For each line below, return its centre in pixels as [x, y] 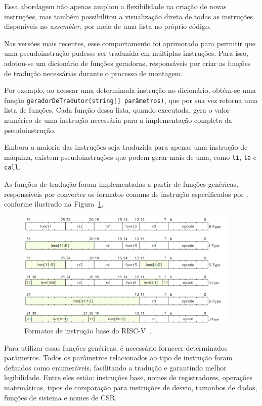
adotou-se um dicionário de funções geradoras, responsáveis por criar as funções [127, 63]
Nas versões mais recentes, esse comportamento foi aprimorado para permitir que [130, 43]
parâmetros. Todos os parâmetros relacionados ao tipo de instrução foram [118, 358]
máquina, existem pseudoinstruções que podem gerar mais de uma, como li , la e [130, 157]
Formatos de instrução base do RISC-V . [88, 331]
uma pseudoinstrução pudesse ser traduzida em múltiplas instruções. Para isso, [126, 53]
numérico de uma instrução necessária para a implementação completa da [118, 120]
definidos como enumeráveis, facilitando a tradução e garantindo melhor [115, 367]
